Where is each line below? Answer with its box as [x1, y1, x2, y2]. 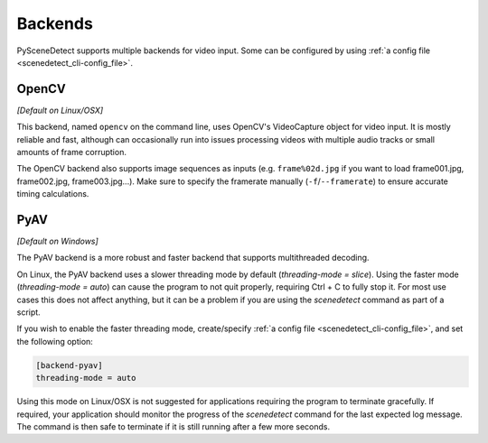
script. [16, 307, 41, 318]
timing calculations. [16, 189, 89, 199]
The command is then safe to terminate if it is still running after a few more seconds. [16, 420, 330, 432]
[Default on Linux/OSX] [16, 105, 104, 115]
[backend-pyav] [35, 360, 103, 370]
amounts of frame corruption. [16, 147, 127, 158]
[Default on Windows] [16, 235, 99, 247]
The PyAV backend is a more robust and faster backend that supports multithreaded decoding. [16, 253, 370, 263]
